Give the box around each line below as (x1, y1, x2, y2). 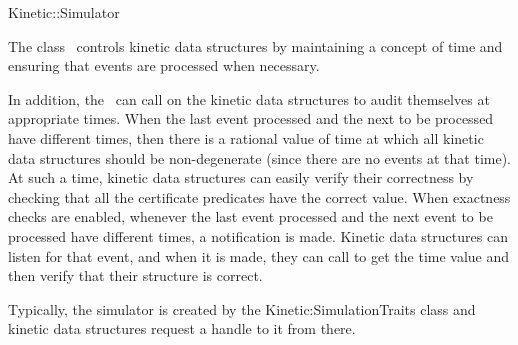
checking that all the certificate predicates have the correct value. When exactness (8, 186, 511, 207)
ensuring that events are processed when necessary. (8, 55, 320, 76)
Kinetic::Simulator (8, 2, 120, 22)
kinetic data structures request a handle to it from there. (8, 318, 356, 339)
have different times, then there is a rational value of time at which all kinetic (8, 127, 484, 148)
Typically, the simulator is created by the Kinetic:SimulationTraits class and (8, 298, 476, 319)
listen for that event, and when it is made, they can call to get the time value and (8, 245, 510, 266)
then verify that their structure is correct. (8, 265, 263, 286)
